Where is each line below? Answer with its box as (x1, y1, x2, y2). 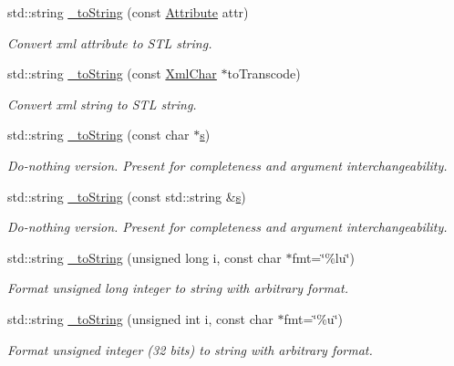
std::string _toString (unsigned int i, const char (7, 308, 273, 328)
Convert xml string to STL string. (7, 94, 197, 113)
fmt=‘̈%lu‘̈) (292, 247, 355, 267)
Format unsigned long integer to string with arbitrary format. (7, 278, 348, 298)
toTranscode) (227, 64, 301, 83)
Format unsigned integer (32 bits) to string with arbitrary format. (7, 340, 373, 359)
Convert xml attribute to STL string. (7, 33, 212, 52)
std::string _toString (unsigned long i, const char (7, 247, 282, 267)
